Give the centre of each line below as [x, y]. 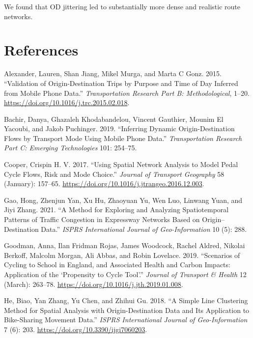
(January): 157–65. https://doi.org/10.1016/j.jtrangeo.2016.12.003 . [104, 183]
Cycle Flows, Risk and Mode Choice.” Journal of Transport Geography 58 [114, 174]
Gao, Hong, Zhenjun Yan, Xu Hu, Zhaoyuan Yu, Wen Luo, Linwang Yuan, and [123, 200]
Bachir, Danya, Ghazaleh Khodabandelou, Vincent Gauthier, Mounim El [114, 119]
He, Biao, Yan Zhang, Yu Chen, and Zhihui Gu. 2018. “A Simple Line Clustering [126, 300]
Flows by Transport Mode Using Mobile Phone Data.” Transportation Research [123, 138]
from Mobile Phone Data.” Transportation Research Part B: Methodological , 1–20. [127, 93]
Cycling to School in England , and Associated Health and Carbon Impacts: [117, 265]
